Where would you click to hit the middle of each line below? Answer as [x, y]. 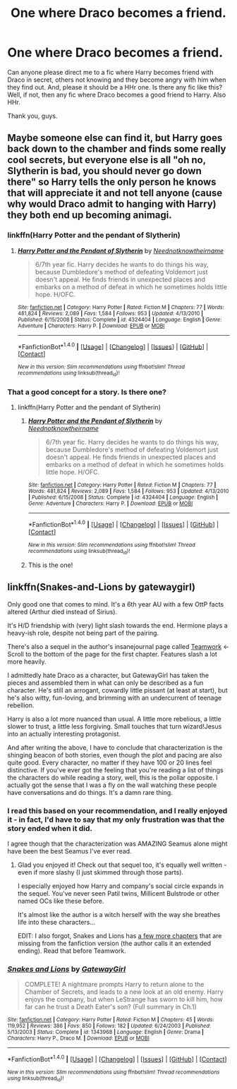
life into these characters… [56, 922]
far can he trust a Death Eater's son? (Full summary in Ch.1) [111, 1007]
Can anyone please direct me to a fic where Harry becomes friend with [110, 72]
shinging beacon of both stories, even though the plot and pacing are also [115, 755]
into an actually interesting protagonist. [64, 734]
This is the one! [50, 565]
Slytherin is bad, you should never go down [105, 171]
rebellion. [21, 705]
